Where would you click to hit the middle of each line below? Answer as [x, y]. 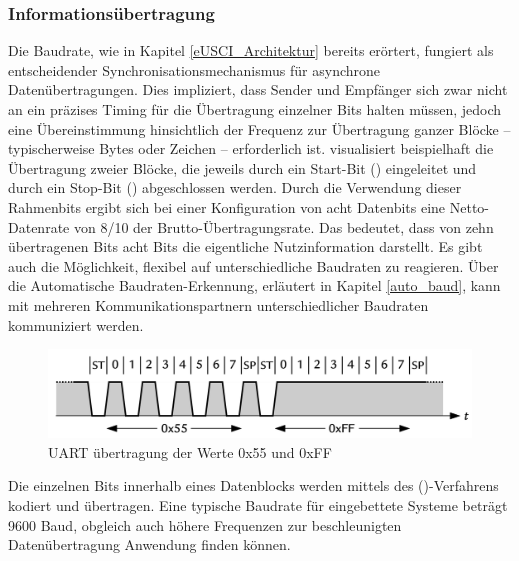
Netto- [469, 206]
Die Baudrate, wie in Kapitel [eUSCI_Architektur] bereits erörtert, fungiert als [251, 50]
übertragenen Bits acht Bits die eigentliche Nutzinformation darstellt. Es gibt [245, 246]
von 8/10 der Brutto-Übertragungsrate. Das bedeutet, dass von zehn [283, 226]
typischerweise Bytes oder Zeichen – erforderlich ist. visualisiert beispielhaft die [251, 148]
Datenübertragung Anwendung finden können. [149, 544]
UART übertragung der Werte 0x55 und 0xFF [190, 451]
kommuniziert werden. [76, 324]
